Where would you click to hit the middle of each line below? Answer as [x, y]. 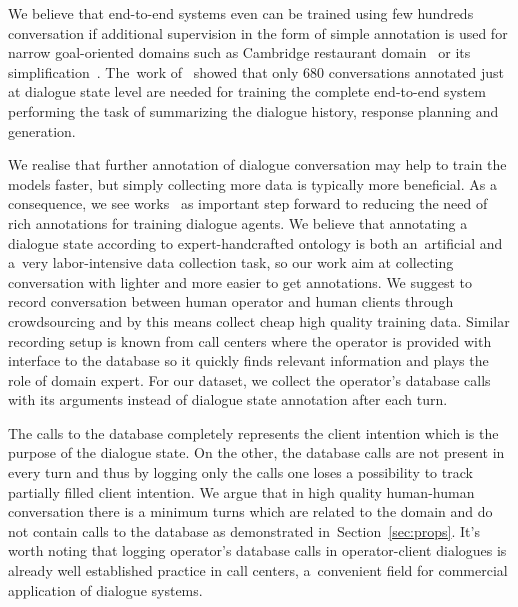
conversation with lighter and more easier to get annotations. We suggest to [240, 281]
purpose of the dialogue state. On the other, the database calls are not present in [256, 452]
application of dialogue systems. [105, 589]
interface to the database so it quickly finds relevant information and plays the [248, 360]
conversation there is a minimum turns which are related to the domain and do [250, 511]
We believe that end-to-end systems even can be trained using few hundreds [241, 13]
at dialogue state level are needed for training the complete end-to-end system [247, 91]
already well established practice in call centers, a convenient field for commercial [258, 570]
